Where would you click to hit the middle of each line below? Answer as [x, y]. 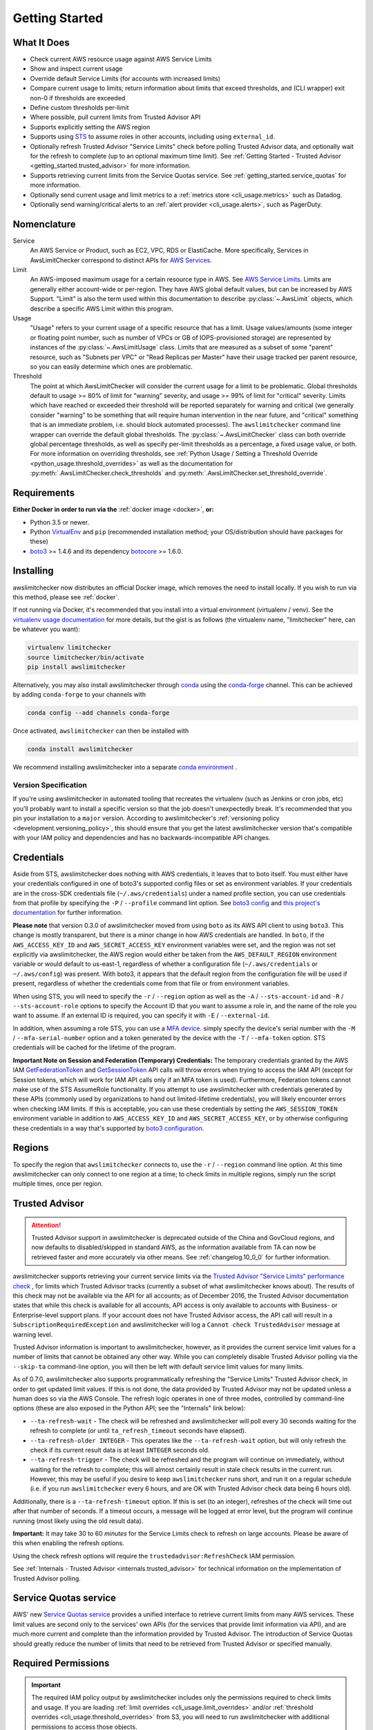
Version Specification [50, 785]
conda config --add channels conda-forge [98, 713]
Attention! [46, 1225]
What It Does [41, 43]
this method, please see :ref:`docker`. [66, 597]
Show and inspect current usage [76, 69]
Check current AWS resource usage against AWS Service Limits [121, 60]
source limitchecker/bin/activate [86, 657]
